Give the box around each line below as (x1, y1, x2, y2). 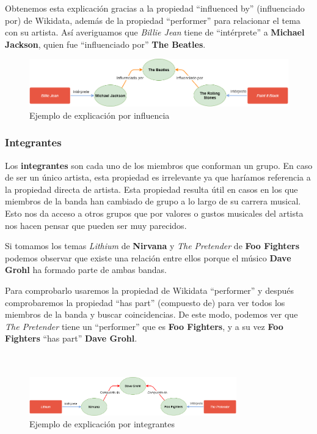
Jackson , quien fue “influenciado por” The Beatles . (5, 37, 206, 50)
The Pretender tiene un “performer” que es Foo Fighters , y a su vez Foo (5, 320, 283, 332)
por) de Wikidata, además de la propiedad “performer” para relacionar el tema (5, 13, 301, 26)
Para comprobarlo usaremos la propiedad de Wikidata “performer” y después (5, 284, 294, 297)
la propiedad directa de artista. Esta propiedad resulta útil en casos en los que (5, 182, 298, 195)
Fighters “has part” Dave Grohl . (5, 332, 137, 345)
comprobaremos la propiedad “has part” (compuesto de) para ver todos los (5, 296, 285, 309)
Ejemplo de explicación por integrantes (29, 417, 175, 430)
